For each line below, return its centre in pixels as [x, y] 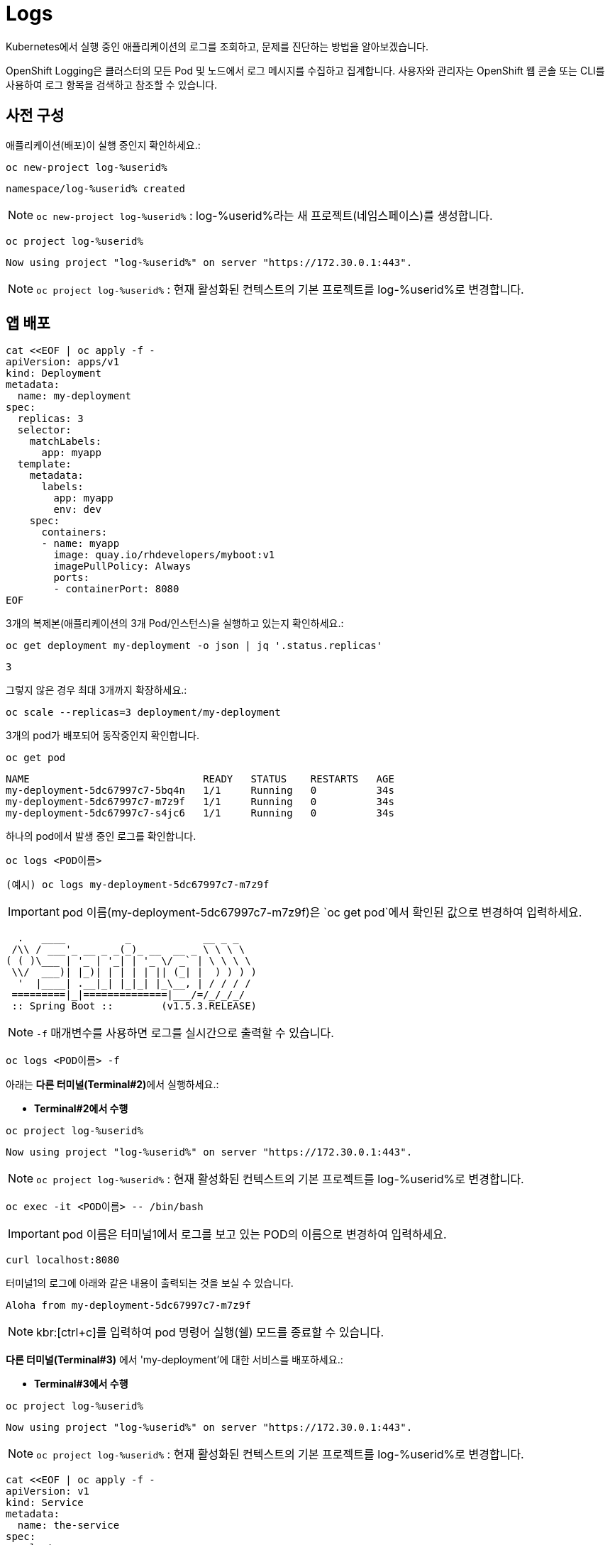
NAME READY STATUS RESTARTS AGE [200, 779]
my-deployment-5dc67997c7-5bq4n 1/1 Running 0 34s [200, 791]
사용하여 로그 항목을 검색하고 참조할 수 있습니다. [112, 84]
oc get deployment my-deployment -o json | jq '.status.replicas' [194, 646]
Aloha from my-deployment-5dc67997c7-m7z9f [128, 1306]
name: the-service [68, 1525]
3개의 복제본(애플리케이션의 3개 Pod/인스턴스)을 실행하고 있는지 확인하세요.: [175, 624]
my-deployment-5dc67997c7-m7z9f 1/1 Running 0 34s [200, 802]
